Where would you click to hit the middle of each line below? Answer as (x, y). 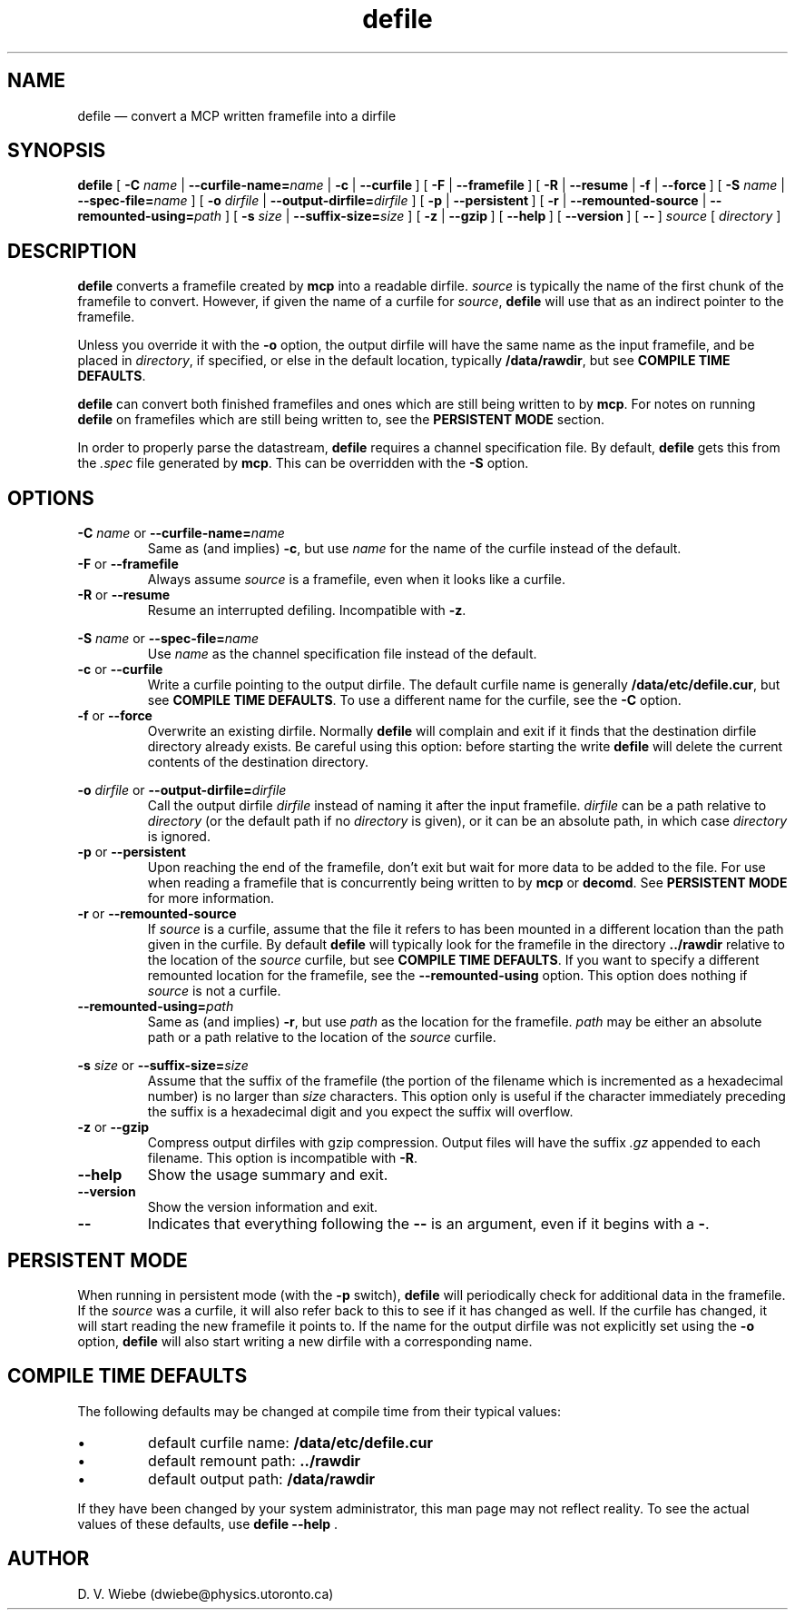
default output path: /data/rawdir (262, 1478)
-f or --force (115, 716)
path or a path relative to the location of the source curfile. (322, 1037)
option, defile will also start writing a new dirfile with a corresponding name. (305, 1341)
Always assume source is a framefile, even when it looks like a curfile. (356, 580)
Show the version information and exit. (263, 1207)
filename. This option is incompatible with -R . (283, 1158)
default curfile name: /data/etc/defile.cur (290, 1442)
